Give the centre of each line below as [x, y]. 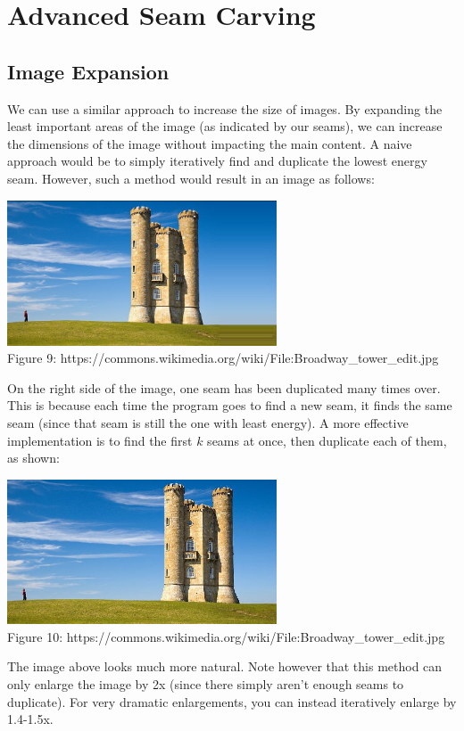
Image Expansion [88, 71]
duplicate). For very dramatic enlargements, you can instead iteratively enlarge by [232, 701]
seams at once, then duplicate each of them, [327, 440]
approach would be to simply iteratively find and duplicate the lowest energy [217, 161]
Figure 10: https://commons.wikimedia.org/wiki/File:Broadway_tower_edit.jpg [226, 636]
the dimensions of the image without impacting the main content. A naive [210, 143]
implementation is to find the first [100, 440]
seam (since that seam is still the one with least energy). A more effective [208, 423]
